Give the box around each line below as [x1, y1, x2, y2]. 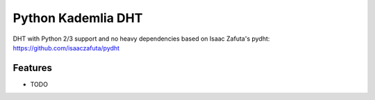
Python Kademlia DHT [12, 10, 143, 26]
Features [12, 62, 52, 74]
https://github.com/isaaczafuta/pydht [12, 43, 120, 52]
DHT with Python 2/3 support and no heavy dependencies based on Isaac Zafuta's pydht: [12, 34, 270, 43]
